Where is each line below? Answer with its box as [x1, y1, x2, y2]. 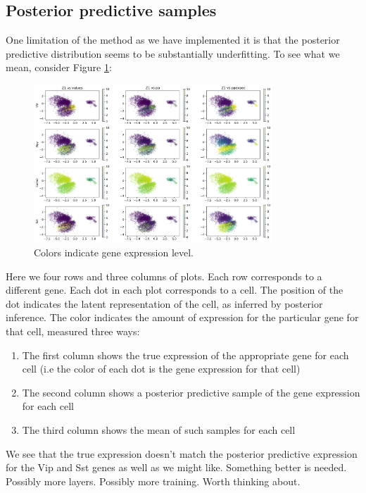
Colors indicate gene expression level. [34, 245, 194, 260]
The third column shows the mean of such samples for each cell [22, 422, 296, 437]
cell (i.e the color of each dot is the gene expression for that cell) [22, 361, 301, 376]
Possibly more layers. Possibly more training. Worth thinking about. [6, 473, 301, 488]
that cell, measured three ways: [6, 324, 140, 338]
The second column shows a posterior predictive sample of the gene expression [22, 385, 360, 399]
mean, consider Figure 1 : [6, 60, 112, 75]
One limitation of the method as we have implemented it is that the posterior [6, 32, 340, 47]
